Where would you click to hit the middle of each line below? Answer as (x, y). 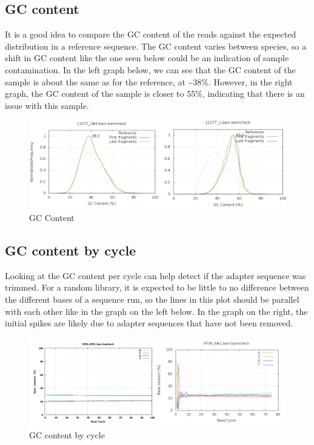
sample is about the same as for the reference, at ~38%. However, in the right (149, 81)
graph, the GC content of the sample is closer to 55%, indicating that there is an (155, 94)
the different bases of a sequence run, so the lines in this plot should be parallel (152, 299)
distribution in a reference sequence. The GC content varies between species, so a (156, 46)
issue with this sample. (47, 105)
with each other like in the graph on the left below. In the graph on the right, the (156, 311)
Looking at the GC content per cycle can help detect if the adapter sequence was (155, 275)
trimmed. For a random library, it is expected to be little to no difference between (157, 287)
